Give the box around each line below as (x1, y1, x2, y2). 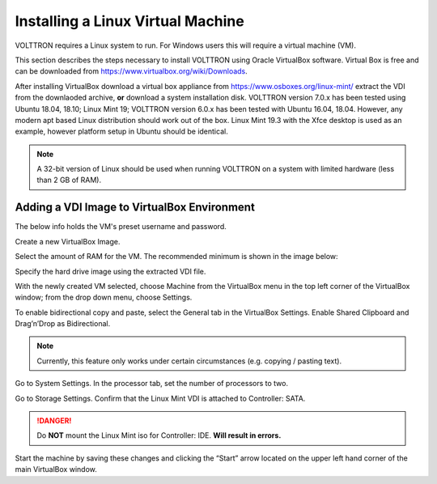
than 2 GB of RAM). (36, 175, 101, 185)
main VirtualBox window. (15, 465, 97, 474)
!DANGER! (36, 416, 72, 426)
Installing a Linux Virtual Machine (15, 12, 244, 30)
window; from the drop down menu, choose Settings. (15, 292, 193, 303)
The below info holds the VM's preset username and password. (15, 222, 227, 231)
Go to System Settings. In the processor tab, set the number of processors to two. (15, 379, 289, 388)
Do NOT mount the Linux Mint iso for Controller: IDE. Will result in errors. (36, 431, 282, 440)
